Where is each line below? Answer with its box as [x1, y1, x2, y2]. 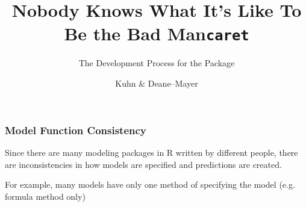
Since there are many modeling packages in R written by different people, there [5, 146, 298, 158]
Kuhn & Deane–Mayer [115, 77, 198, 90]
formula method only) [5, 190, 86, 202]
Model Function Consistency [5, 122, 146, 137]
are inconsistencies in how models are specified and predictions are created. [5, 158, 282, 170]
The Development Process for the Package [78, 57, 235, 69]
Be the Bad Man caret [64, 21, 249, 46]
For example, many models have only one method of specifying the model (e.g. [5, 178, 295, 191]
